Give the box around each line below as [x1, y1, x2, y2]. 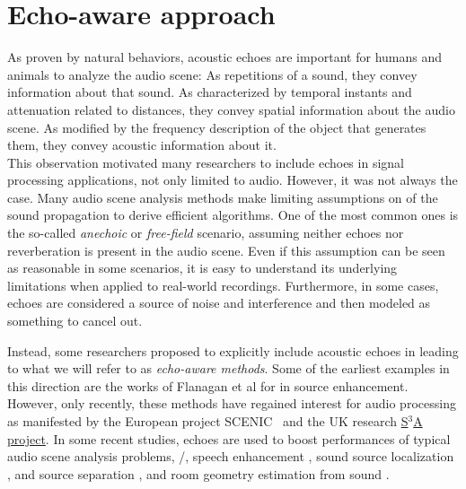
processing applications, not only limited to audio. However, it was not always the [7, 170, 458, 189]
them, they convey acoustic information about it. [7, 135, 277, 154]
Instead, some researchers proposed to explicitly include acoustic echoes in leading [7, 341, 459, 360]
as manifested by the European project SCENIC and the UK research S [7, 412, 409, 430]
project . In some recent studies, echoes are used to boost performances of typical [7, 429, 451, 448]
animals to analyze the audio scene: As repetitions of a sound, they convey [7, 65, 418, 83]
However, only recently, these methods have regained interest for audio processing [7, 394, 456, 413]
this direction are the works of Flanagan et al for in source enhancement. [7, 376, 409, 395]
